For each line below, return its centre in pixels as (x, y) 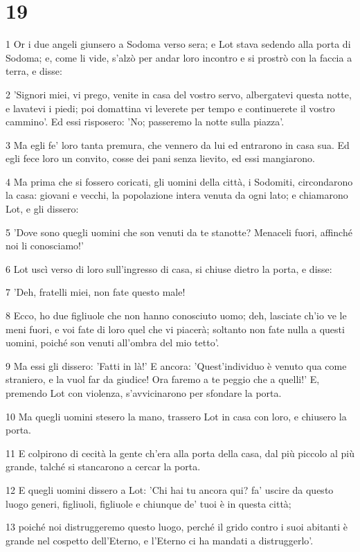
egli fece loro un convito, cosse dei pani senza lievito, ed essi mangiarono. (160, 158)
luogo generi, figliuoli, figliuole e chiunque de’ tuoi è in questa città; (148, 503)
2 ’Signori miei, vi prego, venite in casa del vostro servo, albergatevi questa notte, (179, 94)
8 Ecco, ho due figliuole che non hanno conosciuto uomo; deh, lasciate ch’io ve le (176, 315)
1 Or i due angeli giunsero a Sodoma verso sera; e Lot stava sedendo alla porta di (178, 44)
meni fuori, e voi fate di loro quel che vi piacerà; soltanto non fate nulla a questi (175, 329)
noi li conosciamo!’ (45, 246)
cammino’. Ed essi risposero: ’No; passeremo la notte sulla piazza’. (145, 122)
